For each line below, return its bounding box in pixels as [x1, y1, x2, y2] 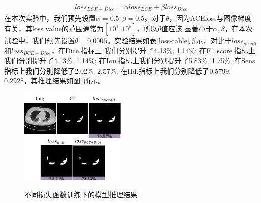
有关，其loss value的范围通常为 [4, 23, 105, 34]
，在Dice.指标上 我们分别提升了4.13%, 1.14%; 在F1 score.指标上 [51, 45, 255, 55]
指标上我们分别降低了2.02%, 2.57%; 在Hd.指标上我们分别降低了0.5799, [4, 65, 231, 76]
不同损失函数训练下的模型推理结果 [24, 189, 137, 199]
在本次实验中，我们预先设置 [4, 13, 96, 23]
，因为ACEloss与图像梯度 [169, 13, 252, 23]
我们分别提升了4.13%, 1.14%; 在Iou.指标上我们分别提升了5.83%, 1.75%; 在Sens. [4, 55, 257, 66]
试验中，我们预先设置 [4, 35, 75, 46]
